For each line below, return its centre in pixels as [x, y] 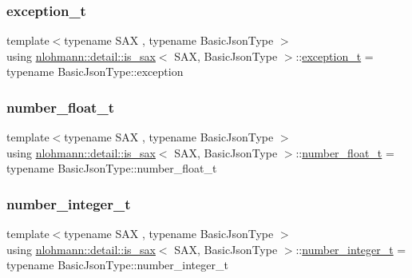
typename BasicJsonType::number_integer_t [117, 265]
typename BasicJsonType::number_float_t [112, 168]
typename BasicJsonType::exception [95, 71]
